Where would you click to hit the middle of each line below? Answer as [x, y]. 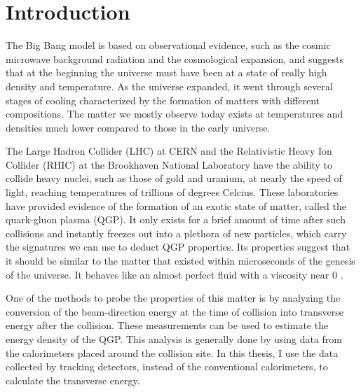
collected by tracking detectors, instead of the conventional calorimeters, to [167, 366]
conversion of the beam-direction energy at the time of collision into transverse [175, 311]
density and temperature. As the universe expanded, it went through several [169, 86]
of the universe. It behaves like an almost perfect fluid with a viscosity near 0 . [175, 274]
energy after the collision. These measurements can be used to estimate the [167, 325]
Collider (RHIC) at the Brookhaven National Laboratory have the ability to [169, 164]
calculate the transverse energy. [73, 380]
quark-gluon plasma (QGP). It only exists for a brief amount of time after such [176, 219]
